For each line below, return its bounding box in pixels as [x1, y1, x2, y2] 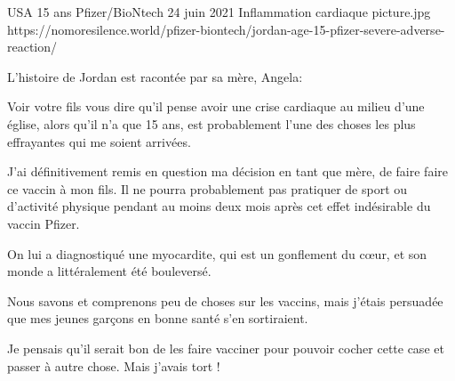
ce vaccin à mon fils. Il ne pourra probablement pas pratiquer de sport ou [7, 179, 408, 198]
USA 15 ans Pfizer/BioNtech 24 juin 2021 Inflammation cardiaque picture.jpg [7, 3, 431, 20]
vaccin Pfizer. [7, 214, 80, 232]
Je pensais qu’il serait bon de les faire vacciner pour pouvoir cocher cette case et [7, 338, 444, 357]
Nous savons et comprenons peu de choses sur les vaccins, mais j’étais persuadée [7, 291, 443, 310]
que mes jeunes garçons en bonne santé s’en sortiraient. [7, 309, 308, 328]
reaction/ [7, 37, 58, 56]
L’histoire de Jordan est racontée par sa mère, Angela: [7, 67, 303, 85]
